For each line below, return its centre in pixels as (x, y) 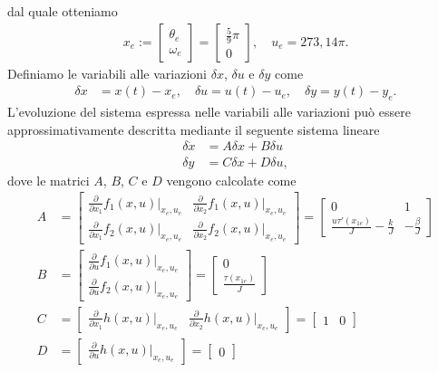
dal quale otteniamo (63, 11)
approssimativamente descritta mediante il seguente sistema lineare (194, 129)
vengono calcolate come (231, 180)
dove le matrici (49, 180)
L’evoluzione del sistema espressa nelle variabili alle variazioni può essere (209, 112)
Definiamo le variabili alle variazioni (107, 73)
